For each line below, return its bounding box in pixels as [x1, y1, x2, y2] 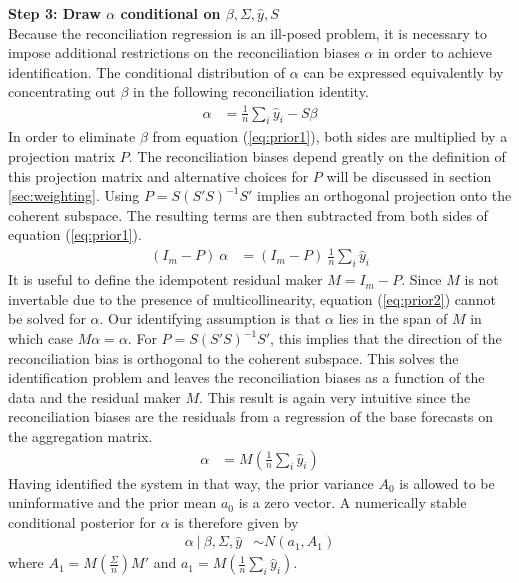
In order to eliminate [8, 126, 136, 147]
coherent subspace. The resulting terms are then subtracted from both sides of [8, 204, 488, 225]
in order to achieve [377, 42, 492, 63]
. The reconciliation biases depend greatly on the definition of [128, 145, 506, 166]
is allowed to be [399, 472, 495, 493]
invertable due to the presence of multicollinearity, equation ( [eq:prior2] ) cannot [8, 288, 496, 309]
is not [464, 269, 499, 290]
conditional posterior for [8, 511, 157, 532]
